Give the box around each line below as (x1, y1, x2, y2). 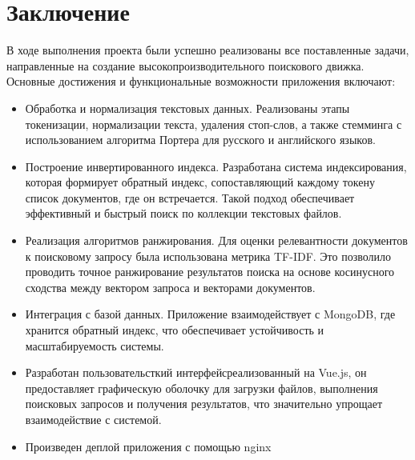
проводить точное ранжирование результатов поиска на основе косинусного (25, 263, 395, 280)
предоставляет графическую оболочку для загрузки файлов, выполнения (25, 379, 378, 396)
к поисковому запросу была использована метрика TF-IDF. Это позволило (25, 247, 391, 264)
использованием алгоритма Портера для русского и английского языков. (25, 131, 376, 148)
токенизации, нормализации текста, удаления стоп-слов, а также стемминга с (25, 115, 402, 132)
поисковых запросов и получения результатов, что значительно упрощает (25, 395, 383, 412)
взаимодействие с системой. (25, 411, 162, 427)
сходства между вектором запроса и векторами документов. (25, 278, 316, 295)
